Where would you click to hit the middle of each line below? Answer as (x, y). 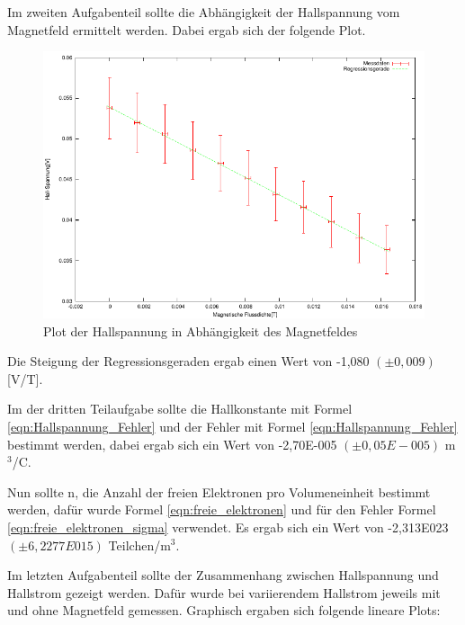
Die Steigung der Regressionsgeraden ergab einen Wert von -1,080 (188, 361)
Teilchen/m (139, 545)
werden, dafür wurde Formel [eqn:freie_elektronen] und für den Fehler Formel (222, 509)
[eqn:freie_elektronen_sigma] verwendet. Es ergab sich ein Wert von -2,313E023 (228, 527)
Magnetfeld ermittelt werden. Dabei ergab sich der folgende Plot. (187, 29)
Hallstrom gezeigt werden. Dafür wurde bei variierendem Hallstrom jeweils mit (224, 592)
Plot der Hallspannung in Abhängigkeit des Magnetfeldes (201, 330)
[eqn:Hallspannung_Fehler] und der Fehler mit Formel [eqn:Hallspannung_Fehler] (232, 426)
